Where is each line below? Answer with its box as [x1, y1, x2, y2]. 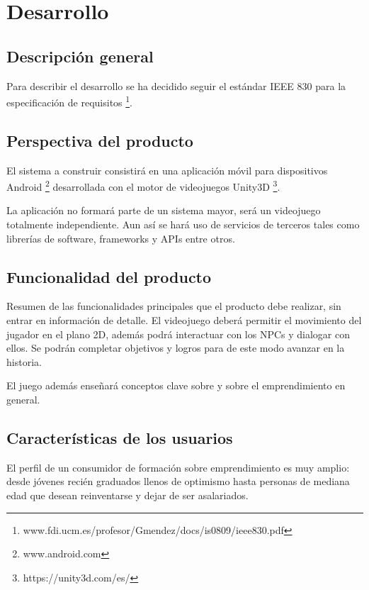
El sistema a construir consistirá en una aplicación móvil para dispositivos [6, 162, 328, 177]
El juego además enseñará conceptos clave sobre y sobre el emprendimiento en [6, 378, 346, 393]
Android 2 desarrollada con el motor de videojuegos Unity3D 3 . [6, 177, 280, 194]
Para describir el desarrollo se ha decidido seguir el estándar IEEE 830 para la [6, 78, 346, 93]
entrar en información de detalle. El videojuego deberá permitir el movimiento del [6, 313, 362, 328]
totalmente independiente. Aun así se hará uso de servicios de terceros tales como [6, 217, 360, 232]
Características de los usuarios [6, 427, 233, 448]
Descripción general [6, 45, 154, 67]
